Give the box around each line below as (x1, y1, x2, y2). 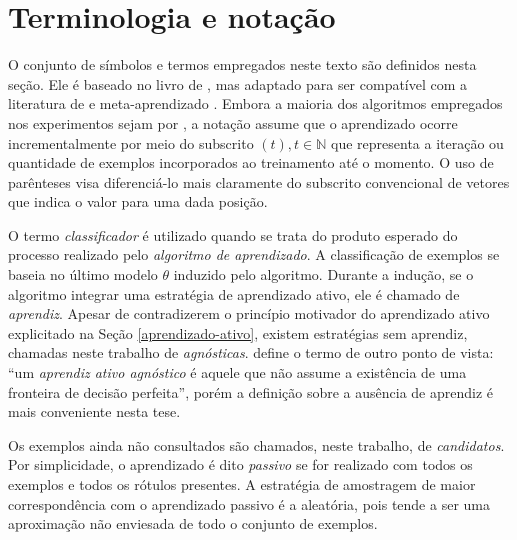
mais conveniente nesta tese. (8, 401, 181, 422)
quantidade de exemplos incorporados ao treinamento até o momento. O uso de (8, 152, 494, 173)
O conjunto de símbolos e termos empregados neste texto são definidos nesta (8, 54, 477, 75)
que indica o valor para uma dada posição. (8, 191, 268, 212)
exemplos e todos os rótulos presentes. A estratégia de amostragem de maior (8, 474, 476, 494)
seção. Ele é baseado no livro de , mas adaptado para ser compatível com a (8, 73, 468, 94)
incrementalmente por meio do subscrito (8, 132, 254, 153)
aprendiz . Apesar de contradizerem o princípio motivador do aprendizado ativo (8, 303, 490, 324)
